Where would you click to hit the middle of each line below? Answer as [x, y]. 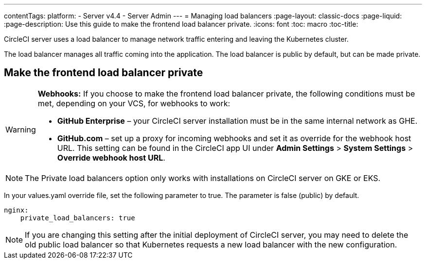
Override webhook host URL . [111, 157]
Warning [21, 129]
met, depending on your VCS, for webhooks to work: [134, 103]
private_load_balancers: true [78, 218]
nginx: [16, 210]
